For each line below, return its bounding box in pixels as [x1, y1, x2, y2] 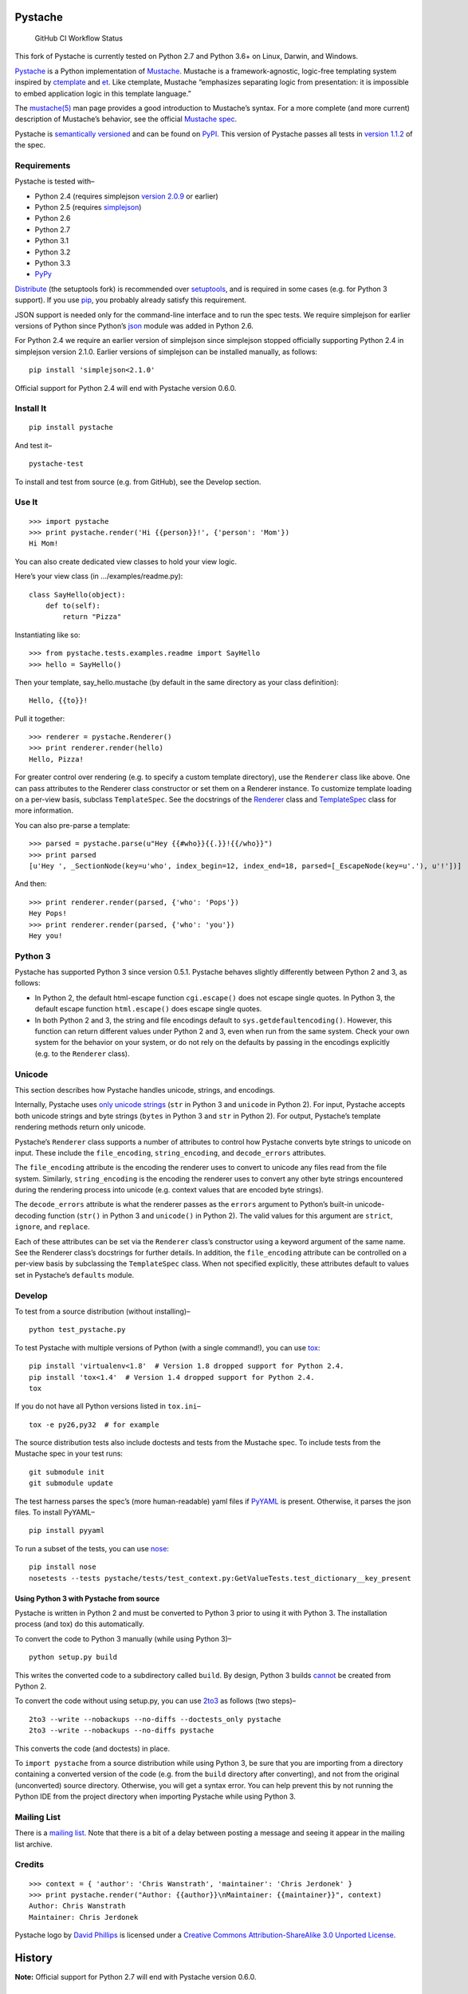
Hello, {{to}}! [29, 696, 88, 705]
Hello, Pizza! [29, 755, 84, 763]
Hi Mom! [29, 539, 59, 548]
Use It [14, 497, 38, 508]
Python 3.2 [34, 247, 71, 257]
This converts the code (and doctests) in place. [14, 1744, 171, 1753]
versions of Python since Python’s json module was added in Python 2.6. [14, 321, 254, 330]
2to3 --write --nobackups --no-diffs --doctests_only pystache [29, 1715, 281, 1724]
